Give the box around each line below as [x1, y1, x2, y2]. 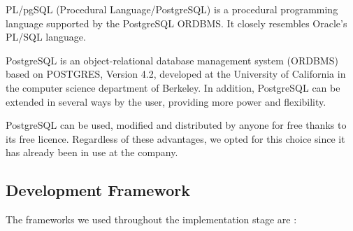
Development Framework [6, 179, 190, 201]
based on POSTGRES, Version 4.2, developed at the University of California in [6, 66, 346, 81]
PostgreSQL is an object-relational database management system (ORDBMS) [6, 52, 338, 67]
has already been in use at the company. [6, 145, 178, 160]
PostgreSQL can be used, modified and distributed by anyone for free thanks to [6, 118, 347, 132]
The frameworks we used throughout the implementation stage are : [6, 212, 297, 227]
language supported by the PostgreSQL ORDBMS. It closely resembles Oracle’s [6, 15, 347, 30]
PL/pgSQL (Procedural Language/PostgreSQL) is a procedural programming [6, 2, 338, 16]
